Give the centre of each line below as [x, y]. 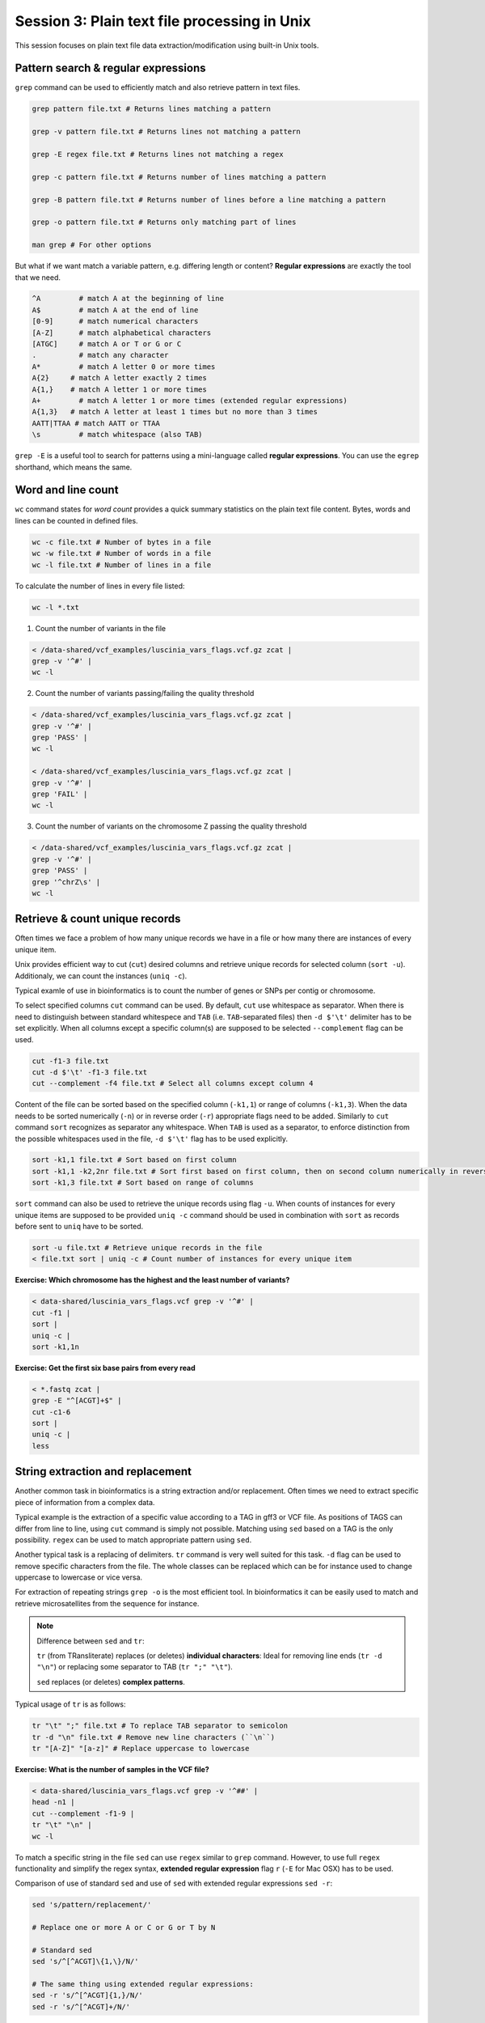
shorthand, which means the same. [74, 467]
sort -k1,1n [56, 1347]
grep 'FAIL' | [60, 794]
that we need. [38, 277]
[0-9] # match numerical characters [115, 321]
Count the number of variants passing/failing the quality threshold [145, 693]
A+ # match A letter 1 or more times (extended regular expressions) [190, 401]
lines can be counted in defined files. [76, 520]
